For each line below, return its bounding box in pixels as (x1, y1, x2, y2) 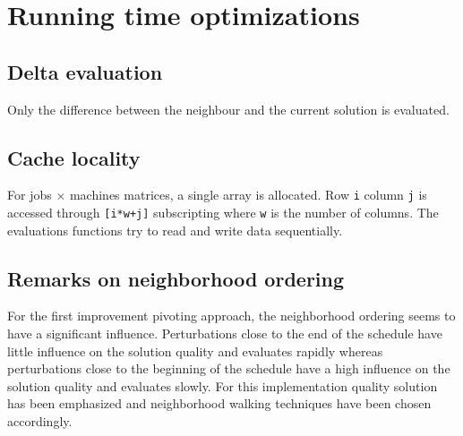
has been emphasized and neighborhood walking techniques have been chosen (7, 394, 432, 413)
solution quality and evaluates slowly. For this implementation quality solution (7, 376, 438, 395)
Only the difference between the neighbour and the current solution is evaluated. (7, 99, 450, 118)
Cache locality (7, 143, 141, 171)
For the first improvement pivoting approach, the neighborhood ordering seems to (7, 306, 456, 325)
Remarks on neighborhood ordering (7, 264, 345, 292)
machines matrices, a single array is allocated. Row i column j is (69, 185, 427, 204)
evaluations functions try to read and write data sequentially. (7, 220, 343, 239)
